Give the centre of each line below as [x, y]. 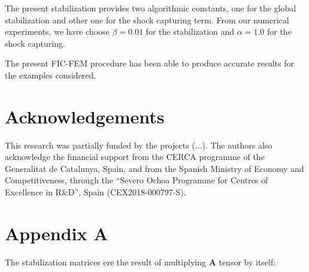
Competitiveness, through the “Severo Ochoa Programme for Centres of [137, 180]
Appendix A [57, 233]
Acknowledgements [85, 116]
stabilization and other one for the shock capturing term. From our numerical [147, 19]
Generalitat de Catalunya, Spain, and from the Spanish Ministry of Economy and [154, 168]
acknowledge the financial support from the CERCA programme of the [135, 157]
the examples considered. [51, 75]
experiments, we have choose [57, 31]
